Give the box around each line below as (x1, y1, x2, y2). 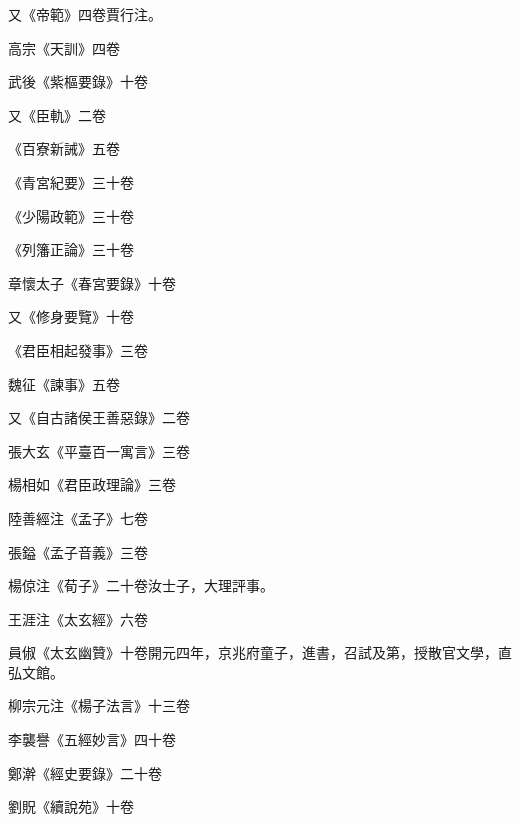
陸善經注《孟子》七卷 (8, 507, 148, 528)
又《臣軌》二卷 (8, 104, 106, 125)
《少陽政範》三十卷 (8, 205, 134, 226)
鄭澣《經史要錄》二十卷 (8, 762, 162, 783)
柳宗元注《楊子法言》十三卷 (8, 695, 190, 716)
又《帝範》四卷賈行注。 (8, 4, 162, 24)
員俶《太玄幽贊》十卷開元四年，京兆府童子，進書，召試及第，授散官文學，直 (8, 642, 512, 663)
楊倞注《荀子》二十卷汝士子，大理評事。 (8, 575, 274, 596)
